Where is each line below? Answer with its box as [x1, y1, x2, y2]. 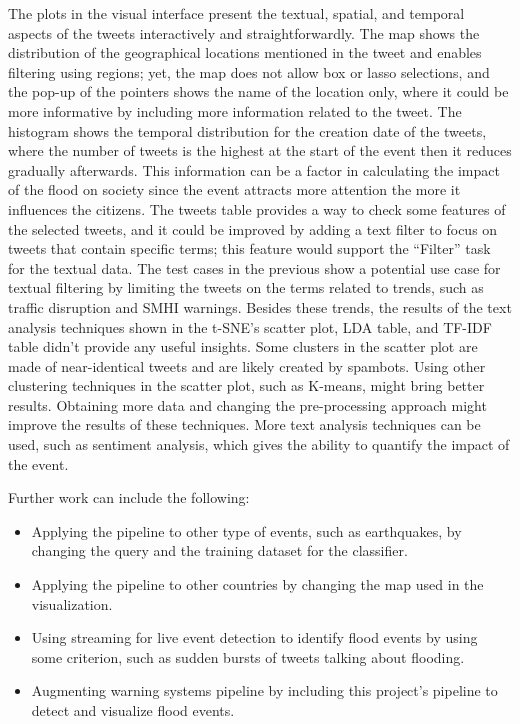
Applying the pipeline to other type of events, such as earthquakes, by [31, 520, 462, 541]
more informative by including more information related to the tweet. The [8, 100, 462, 121]
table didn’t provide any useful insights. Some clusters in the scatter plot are [8, 336, 478, 357]
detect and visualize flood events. [31, 700, 235, 720]
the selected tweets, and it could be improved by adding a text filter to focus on [8, 218, 498, 239]
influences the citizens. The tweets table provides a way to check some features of [8, 198, 506, 219]
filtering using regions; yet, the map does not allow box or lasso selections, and [8, 61, 490, 82]
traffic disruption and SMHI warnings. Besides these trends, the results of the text [8, 296, 512, 317]
